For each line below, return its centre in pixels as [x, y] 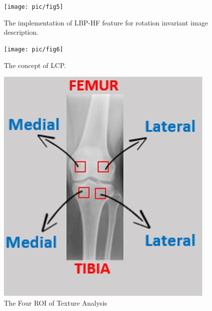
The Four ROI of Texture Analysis [56, 302]
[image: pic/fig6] [34, 49]
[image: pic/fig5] [34, 7]
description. [21, 32]
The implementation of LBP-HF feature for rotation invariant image [106, 22]
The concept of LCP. [35, 65]
